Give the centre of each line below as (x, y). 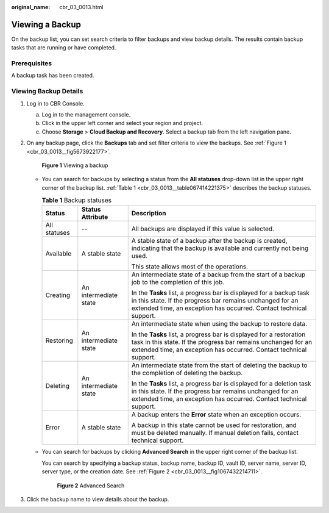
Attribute (95, 217)
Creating (58, 295)
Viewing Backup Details (47, 91)
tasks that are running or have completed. (64, 48)
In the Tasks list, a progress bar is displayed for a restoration (218, 334)
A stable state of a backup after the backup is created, (209, 241)
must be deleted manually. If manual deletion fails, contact (215, 433)
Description (149, 213)
